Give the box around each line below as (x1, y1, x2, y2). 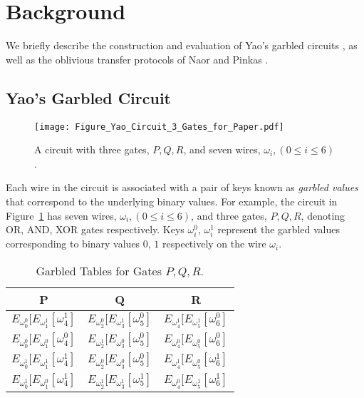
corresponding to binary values (6, 236, 140, 251)
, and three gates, (191, 208, 267, 223)
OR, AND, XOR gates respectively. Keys (6, 222, 184, 237)
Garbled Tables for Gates (36, 262, 162, 279)
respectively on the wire (162, 236, 266, 251)
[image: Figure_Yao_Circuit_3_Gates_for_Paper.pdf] (34, 121, 284, 132)
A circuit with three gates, (34, 142, 150, 157)
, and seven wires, (183, 142, 261, 157)
